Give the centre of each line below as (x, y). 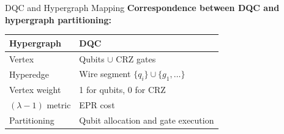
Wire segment (105, 74)
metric (59, 105)
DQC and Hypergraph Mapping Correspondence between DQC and (142, 7)
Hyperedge (29, 74)
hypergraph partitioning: (58, 19)
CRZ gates (136, 58)
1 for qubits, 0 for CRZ (122, 90)
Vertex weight (35, 90)
